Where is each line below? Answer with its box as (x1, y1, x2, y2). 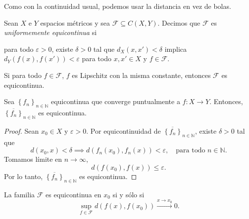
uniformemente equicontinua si (4, 27, 97, 37)
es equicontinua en (46, 189, 101, 199)
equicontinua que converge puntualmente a (50, 96, 180, 107)
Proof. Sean (4, 125, 39, 136)
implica (164, 43, 187, 54)
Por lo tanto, (4, 171, 43, 181)
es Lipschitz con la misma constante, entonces (72, 70, 211, 80)
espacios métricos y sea (40, 17, 110, 28)
